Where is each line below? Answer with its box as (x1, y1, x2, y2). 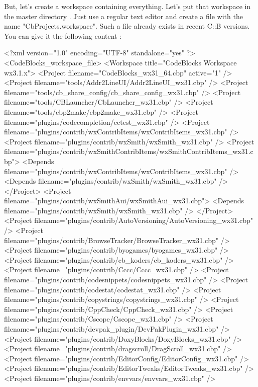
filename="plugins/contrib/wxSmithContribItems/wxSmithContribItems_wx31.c (4, 146, 253, 157)
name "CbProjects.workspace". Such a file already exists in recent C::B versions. (4, 21, 250, 31)
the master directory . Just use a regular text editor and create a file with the (4, 11, 243, 21)
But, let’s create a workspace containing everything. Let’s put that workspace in (4, 1, 251, 11)
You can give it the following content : (4, 30, 122, 41)
